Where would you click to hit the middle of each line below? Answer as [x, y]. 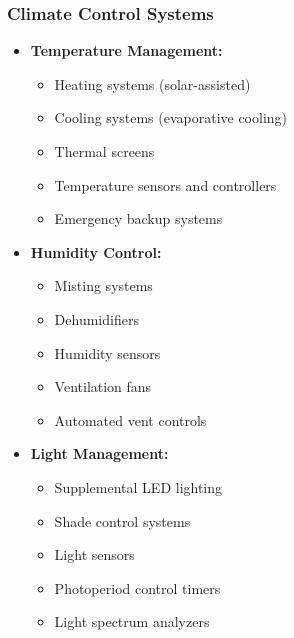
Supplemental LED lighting [138, 486]
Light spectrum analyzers [132, 621]
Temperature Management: [126, 50]
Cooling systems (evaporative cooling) [171, 117]
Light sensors [94, 554]
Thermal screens [104, 151]
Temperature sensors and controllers [165, 184]
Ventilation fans [103, 386]
